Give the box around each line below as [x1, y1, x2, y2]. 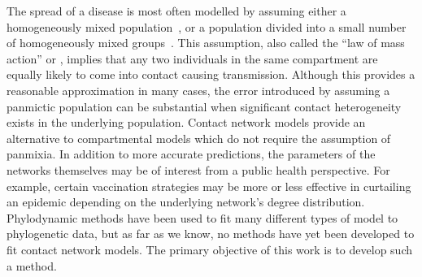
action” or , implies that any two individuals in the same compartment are [7, 50, 378, 67]
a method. [7, 257, 57, 274]
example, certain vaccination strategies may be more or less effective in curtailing [7, 177, 411, 194]
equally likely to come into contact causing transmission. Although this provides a [7, 66, 415, 83]
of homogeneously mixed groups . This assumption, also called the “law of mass [7, 34, 405, 51]
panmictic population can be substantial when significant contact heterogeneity [7, 97, 402, 115]
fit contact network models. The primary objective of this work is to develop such [7, 240, 412, 258]
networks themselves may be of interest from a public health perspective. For [7, 161, 390, 178]
